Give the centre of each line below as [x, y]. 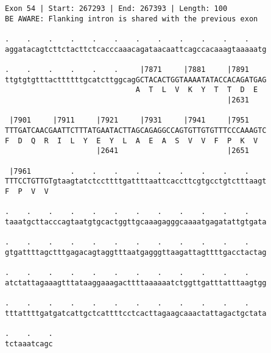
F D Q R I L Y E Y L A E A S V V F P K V [132, 141]
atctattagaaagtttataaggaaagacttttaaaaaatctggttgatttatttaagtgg [136, 283]
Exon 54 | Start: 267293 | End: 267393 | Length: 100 [116, 9]
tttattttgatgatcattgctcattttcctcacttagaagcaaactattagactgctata [136, 313]
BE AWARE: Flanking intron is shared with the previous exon [132, 19]
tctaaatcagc [29, 344]
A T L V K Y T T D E [197, 90]
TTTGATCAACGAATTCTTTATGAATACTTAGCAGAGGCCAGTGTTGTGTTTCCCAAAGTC [136, 130]
